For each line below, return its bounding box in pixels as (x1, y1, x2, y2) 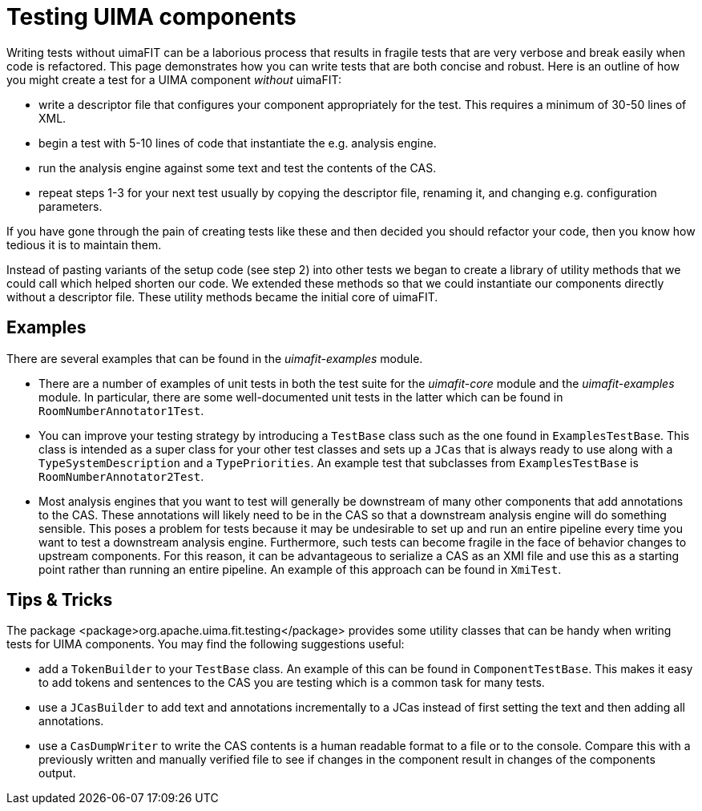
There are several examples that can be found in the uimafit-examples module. (6, 351, 423, 365)
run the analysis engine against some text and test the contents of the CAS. (38, 160, 437, 175)
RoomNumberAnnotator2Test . (38, 469, 204, 483)
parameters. (38, 199, 103, 213)
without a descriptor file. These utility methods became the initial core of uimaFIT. (6, 289, 438, 304)
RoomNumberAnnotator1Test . (38, 403, 204, 418)
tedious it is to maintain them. (6, 237, 162, 252)
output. (38, 766, 76, 781)
